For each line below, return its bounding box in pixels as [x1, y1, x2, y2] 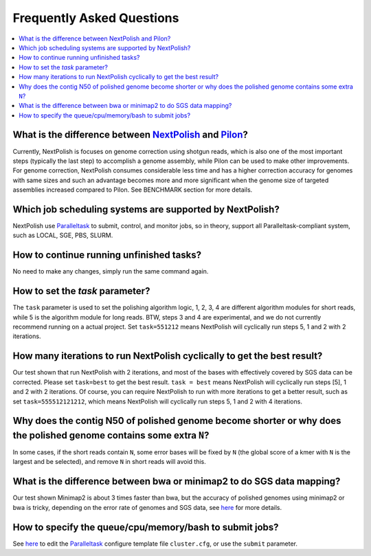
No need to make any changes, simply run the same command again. [12, 267, 209, 276]
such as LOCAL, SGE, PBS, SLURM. [12, 231, 113, 240]
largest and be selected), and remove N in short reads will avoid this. [12, 458, 206, 466]
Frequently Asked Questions [12, 10, 179, 25]
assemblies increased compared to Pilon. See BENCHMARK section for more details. [12, 186, 253, 194]
